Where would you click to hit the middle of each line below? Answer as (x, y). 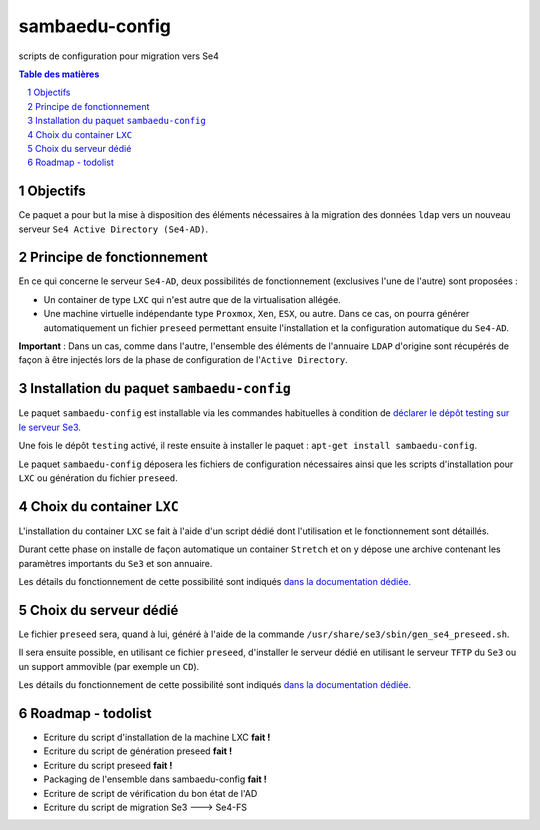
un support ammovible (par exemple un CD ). (109, 666)
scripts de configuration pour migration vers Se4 (118, 56)
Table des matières (59, 74)
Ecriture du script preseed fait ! (108, 765)
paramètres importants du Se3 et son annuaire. (115, 563)
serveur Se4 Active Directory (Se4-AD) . (113, 229)
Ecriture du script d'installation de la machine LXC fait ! (157, 737)
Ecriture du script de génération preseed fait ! (138, 751)
